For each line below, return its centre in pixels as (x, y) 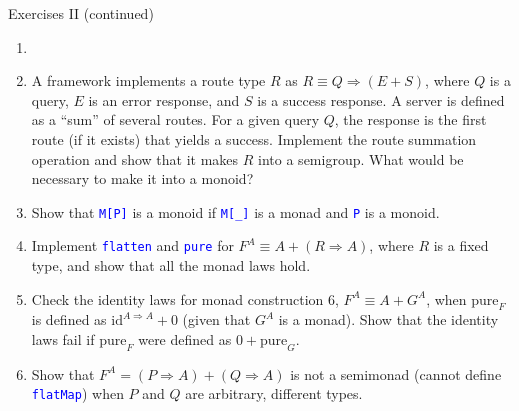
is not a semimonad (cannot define (396, 373)
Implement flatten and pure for (132, 245)
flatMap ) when (77, 393)
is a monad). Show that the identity (388, 319)
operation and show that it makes (135, 158)
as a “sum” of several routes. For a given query (175, 119)
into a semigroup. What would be (361, 158)
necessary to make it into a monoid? (142, 178)
